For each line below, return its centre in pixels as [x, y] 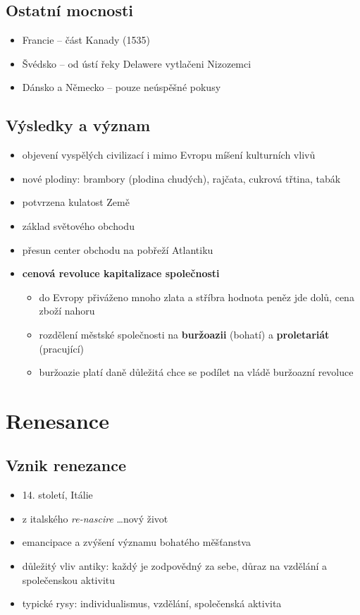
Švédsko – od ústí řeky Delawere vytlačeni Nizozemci [137, 63]
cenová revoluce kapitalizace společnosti [121, 273]
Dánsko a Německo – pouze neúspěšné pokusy [122, 87]
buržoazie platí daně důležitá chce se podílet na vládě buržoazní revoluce [196, 372]
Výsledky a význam [78, 125]
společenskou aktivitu [69, 579]
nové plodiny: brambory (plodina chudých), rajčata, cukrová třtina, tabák [181, 178]
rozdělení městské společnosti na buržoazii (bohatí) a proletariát [184, 334]
